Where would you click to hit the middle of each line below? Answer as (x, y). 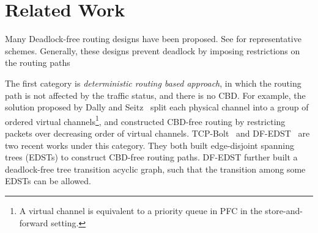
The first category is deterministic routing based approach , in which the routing (153, 83)
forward (34, 222)
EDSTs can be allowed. (48, 181)
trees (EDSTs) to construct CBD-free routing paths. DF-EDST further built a (151, 157)
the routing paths (38, 63)
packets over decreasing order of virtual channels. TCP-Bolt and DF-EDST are (157, 133)
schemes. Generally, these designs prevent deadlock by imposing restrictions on (153, 50)
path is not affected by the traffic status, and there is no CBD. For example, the (155, 95)
